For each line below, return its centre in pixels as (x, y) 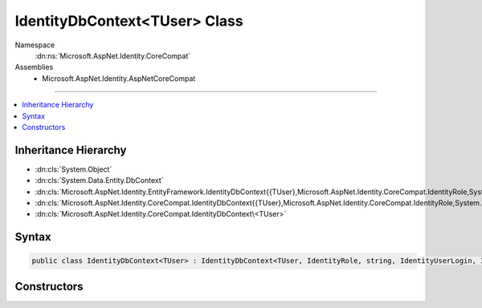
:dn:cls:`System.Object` (74, 169)
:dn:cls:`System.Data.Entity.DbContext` (99, 180)
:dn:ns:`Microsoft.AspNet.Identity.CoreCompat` (113, 55)
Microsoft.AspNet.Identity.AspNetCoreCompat (119, 78)
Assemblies (34, 67)
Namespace (35, 45)
